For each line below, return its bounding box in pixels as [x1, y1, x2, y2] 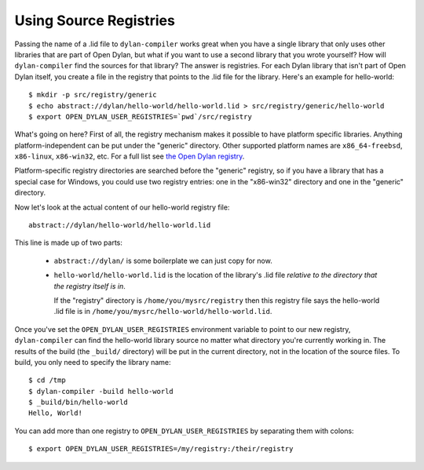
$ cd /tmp [28, 376, 66, 384]
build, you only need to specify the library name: [14, 357, 172, 366]
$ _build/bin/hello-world [28, 398, 129, 407]
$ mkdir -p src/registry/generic [28, 90, 157, 100]
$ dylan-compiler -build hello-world [28, 387, 174, 395]
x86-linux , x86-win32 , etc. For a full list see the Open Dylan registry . [14, 151, 245, 161]
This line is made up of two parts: [14, 238, 123, 247]
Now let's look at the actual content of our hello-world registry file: [14, 202, 230, 212]
